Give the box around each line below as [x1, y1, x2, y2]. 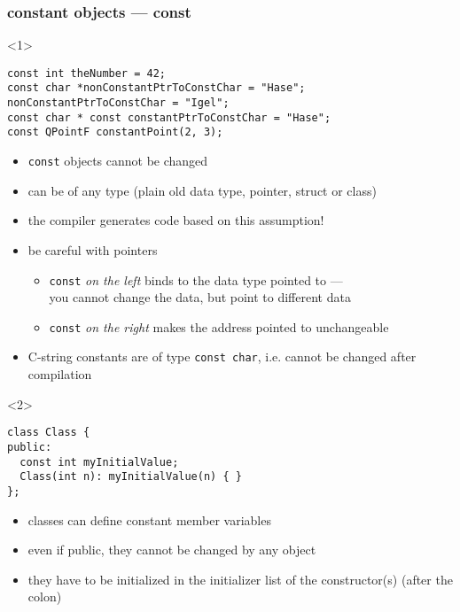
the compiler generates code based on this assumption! [27, 211, 324, 229]
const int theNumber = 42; [7, 66, 166, 80]
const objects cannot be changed [27, 151, 208, 170]
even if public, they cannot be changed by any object [27, 540, 316, 559]
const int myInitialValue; [19, 455, 179, 469]
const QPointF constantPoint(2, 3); [7, 126, 223, 139]
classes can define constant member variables [27, 510, 271, 529]
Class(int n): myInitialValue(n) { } [19, 470, 242, 484]
